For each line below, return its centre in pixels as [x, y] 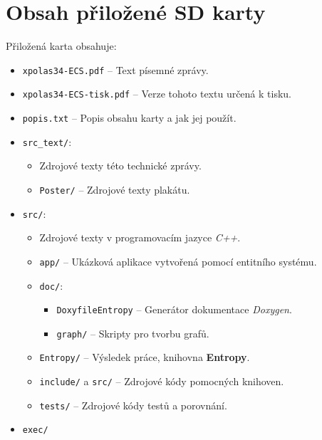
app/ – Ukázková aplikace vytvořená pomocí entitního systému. [178, 261]
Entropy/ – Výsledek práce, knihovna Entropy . [145, 357]
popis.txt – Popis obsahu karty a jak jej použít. [129, 118]
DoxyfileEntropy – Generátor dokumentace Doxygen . [174, 309]
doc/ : [51, 285]
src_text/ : [47, 141]
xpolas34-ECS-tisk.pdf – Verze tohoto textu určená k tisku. [157, 94]
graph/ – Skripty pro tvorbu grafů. [133, 333]
